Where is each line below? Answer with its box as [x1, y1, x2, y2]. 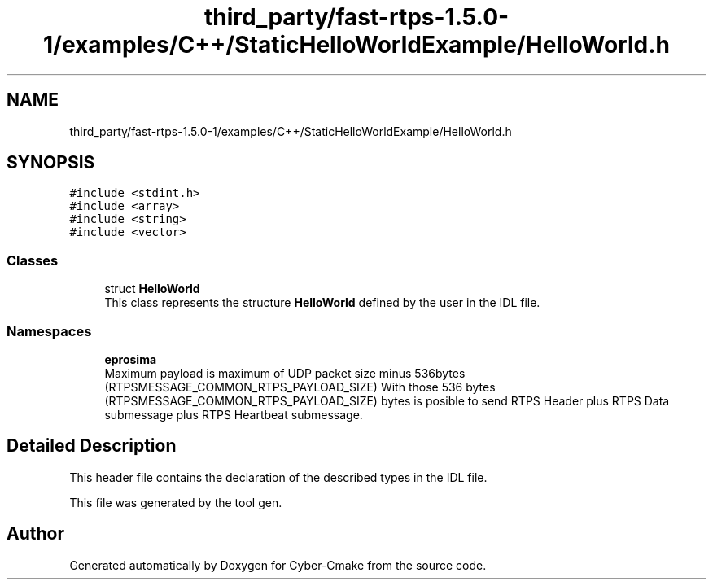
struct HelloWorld [104, 282, 200, 296]
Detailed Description [7, 435, 177, 457]
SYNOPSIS [7, 152, 95, 173]
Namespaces [7, 322, 92, 339]
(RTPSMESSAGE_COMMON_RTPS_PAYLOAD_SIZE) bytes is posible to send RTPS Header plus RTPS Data [104, 393, 670, 408]
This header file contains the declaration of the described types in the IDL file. [69, 470, 488, 484]
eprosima [104, 352, 157, 366]
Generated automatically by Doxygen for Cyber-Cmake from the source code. [69, 558, 487, 572]
